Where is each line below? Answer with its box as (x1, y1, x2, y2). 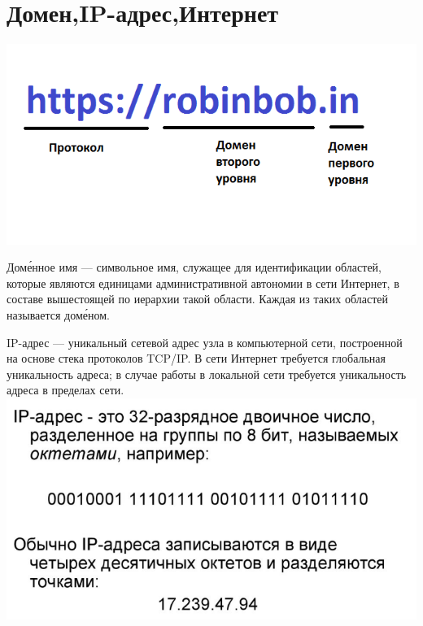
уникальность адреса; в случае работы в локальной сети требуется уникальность (7, 365, 407, 382)
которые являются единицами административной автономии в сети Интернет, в (7, 274, 399, 291)
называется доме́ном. (7, 306, 111, 323)
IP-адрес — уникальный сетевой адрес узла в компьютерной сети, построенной (7, 333, 403, 350)
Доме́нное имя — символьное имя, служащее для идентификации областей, (7, 259, 382, 276)
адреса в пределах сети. (7, 381, 124, 398)
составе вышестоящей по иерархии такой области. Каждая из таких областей (7, 290, 388, 307)
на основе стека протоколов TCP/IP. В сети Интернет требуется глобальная (7, 350, 386, 367)
